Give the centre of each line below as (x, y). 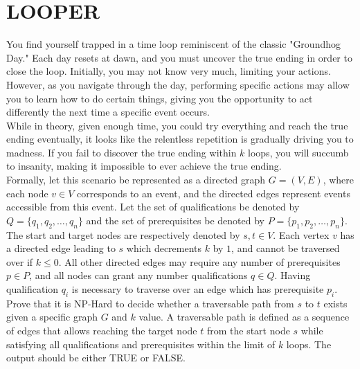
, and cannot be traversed (286, 248)
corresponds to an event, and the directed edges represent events (214, 193)
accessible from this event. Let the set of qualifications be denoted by (153, 207)
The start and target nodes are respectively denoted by (123, 234)
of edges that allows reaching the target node (102, 330)
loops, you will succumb (298, 152)
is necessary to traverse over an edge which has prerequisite (198, 289)
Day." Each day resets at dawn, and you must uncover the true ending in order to (179, 57)
